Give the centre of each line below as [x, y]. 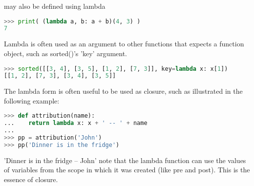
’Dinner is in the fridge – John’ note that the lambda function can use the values [125, 160]
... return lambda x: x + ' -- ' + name [76, 123]
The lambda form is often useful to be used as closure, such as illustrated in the [123, 91]
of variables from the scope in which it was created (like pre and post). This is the [127, 170]
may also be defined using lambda [55, 6]
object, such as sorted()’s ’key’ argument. [65, 53]
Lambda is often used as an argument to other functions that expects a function [124, 44]
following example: [32, 100]
